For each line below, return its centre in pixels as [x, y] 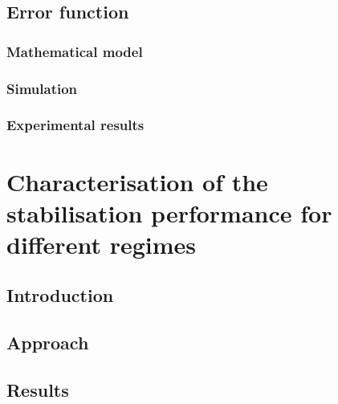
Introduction [60, 295]
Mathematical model [75, 51]
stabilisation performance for [169, 212]
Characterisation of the [137, 181]
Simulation [42, 88]
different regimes [101, 244]
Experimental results [75, 125]
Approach [48, 343]
